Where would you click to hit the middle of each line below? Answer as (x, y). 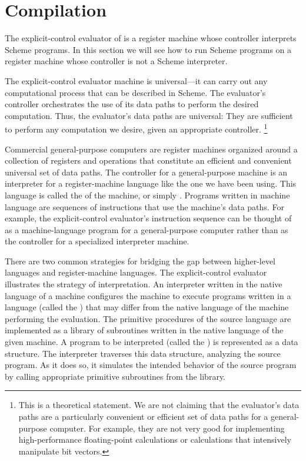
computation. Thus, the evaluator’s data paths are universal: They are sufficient (149, 115)
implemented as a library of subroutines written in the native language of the (144, 330)
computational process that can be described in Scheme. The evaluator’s (135, 92)
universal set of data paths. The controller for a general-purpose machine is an (146, 172)
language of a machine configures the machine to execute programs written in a (148, 295)
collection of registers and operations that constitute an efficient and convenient (148, 160)
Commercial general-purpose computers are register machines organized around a (151, 149)
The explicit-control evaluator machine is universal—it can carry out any (136, 80)
